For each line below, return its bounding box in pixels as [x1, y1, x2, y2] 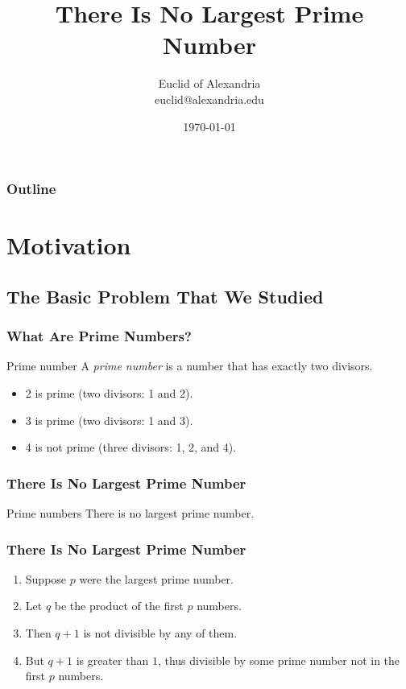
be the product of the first [54, 597, 184, 614]
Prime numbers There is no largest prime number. [6, 504, 255, 521]
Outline [6, 179, 56, 199]
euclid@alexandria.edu [155, 90, 264, 107]
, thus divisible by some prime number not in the [157, 651, 400, 668]
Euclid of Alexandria [158, 75, 261, 92]
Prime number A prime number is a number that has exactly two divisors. [6, 357, 373, 374]
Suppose [25, 570, 67, 587]
